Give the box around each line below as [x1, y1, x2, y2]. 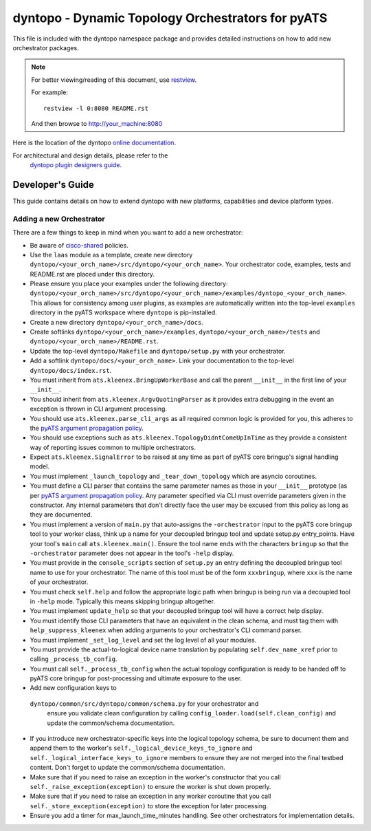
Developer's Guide [12, 179, 94, 191]
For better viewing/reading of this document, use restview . [31, 76, 197, 84]
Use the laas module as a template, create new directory [30, 250, 193, 259]
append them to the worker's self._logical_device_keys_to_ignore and [30, 744, 253, 753]
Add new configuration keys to [30, 684, 117, 692]
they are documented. [30, 510, 93, 519]
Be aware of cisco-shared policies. [30, 241, 128, 249]
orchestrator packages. [12, 43, 79, 52]
